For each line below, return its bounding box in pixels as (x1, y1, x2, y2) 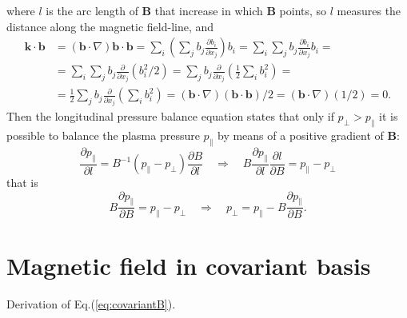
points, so (279, 2, 327, 18)
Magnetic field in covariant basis (6, 248, 371, 281)
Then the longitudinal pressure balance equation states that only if (6, 108, 334, 125)
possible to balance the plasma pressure (6, 126, 200, 143)
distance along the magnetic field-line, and (6, 18, 214, 34)
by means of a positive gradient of (217, 126, 384, 143)
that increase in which (154, 2, 263, 18)
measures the (337, 2, 401, 18)
